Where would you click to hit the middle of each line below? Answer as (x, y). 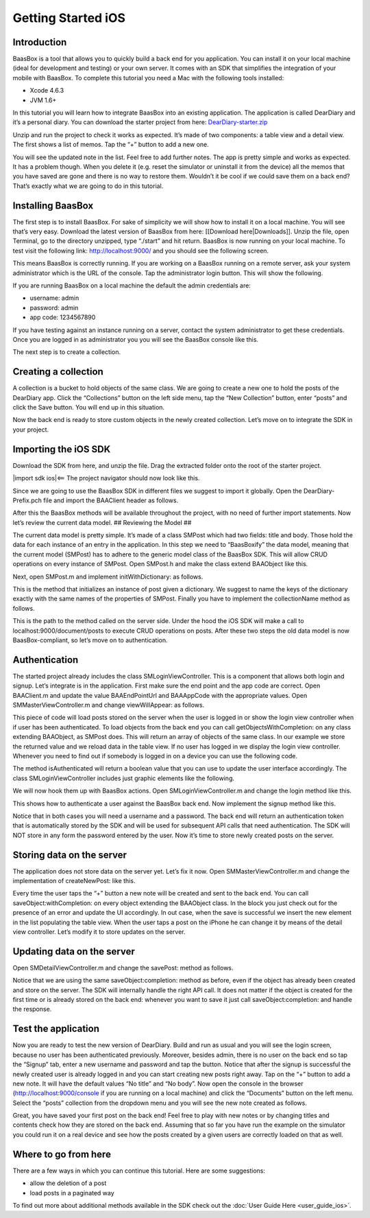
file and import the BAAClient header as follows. (111, 500)
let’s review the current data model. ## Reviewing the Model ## (102, 522)
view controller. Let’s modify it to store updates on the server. (99, 932)
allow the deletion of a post (68, 1183)
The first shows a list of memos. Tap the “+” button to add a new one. (111, 145)
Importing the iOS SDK (62, 449)
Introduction (40, 42)
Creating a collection (58, 372)
